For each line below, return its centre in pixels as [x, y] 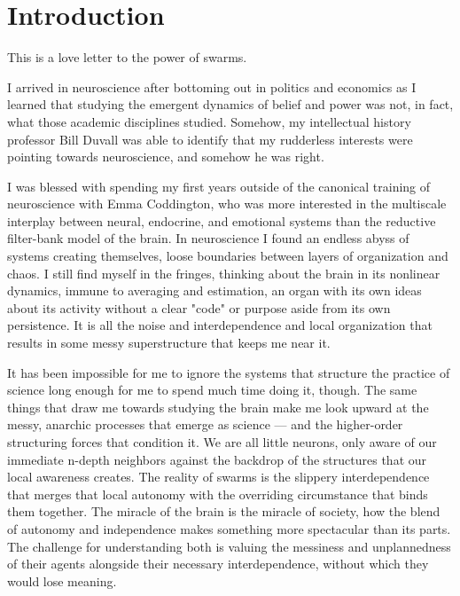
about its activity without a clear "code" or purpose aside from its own [199, 307]
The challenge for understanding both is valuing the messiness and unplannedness [229, 546]
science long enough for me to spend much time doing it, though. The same [212, 390]
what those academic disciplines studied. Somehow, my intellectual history [209, 121]
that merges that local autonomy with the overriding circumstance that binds [218, 494]
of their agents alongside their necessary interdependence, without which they [218, 564]
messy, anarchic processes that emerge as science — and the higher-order [205, 424]
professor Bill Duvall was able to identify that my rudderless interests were [210, 139]
